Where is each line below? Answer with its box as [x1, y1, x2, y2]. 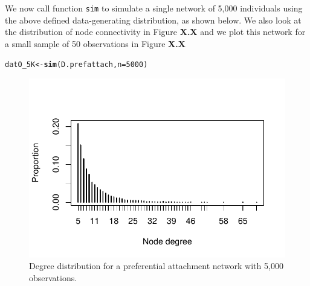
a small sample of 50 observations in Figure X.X [5, 37, 186, 49]
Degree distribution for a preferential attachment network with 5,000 [29, 259, 283, 272]
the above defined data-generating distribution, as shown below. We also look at [5, 13, 302, 26]
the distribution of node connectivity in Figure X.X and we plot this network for [5, 25, 306, 38]
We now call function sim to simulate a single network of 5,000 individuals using [5, 2, 303, 14]
